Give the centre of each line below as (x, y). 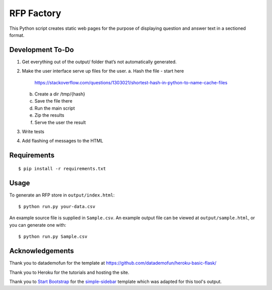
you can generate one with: (38, 225)
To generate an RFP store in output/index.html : (62, 195)
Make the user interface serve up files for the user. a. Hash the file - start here (103, 71)
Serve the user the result (60, 122)
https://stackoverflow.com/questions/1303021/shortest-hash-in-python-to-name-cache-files (131, 82)
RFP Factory (35, 13)
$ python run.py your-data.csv (57, 207)
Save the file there (53, 101)
